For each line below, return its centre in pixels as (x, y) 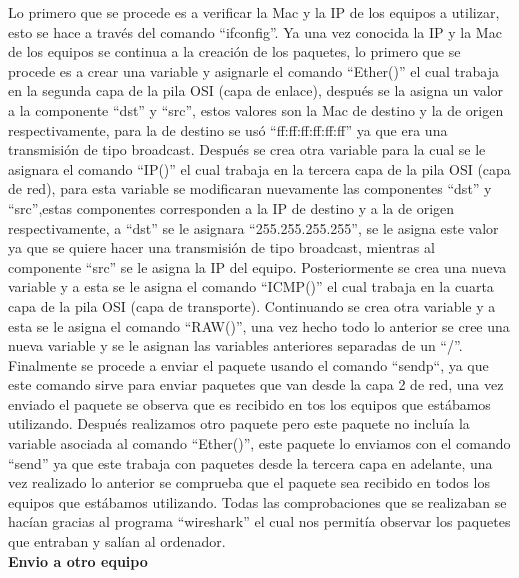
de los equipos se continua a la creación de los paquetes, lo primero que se (234, 51)
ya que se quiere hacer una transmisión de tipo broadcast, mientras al (221, 247)
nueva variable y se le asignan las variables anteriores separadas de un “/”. (235, 345)
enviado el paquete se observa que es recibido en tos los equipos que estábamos (249, 403)
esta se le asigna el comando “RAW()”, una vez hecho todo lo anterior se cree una (259, 325)
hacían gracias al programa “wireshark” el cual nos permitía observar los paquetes (259, 521)
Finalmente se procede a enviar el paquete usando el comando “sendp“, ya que (248, 364)
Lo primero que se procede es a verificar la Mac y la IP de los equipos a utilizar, (254, 12)
